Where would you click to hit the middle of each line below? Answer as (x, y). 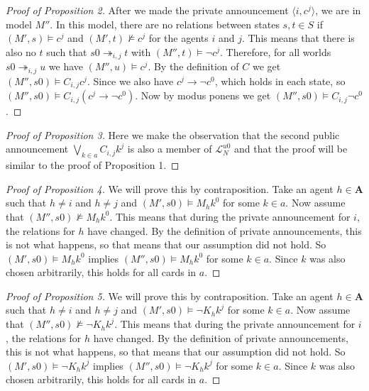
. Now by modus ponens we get (203, 95)
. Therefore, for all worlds (276, 51)
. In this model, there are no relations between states (165, 24)
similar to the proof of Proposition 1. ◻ (93, 165)
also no (21, 51)
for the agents (178, 38)
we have (66, 66)
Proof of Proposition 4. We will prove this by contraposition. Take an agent (170, 188)
